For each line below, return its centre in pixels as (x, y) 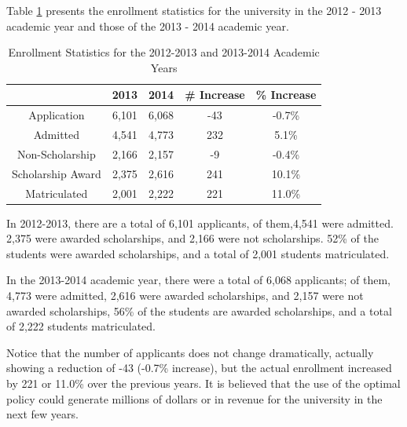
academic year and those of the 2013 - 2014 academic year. (148, 26)
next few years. (42, 414)
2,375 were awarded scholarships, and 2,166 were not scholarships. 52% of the (192, 238)
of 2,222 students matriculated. (81, 326)
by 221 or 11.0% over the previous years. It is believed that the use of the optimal (203, 383)
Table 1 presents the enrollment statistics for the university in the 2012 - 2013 (194, 10)
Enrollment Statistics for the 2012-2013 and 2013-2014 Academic (164, 52)
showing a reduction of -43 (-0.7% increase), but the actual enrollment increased (199, 368)
